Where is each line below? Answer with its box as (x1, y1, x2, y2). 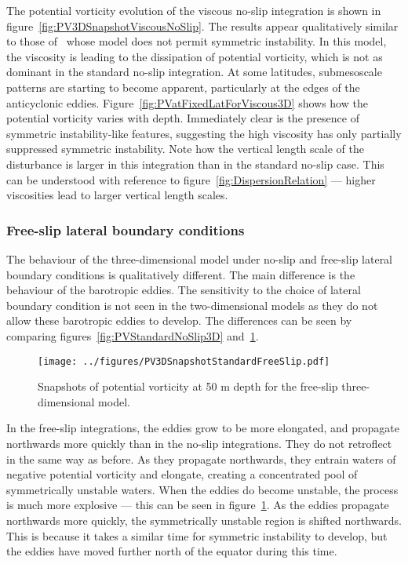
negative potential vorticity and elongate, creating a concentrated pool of (6, 466, 358, 482)
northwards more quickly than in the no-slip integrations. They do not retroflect (6, 435, 392, 451)
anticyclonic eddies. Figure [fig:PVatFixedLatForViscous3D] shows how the (6, 94, 368, 111)
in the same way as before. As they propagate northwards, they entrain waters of (6, 450, 396, 467)
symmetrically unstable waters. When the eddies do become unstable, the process (6, 481, 399, 497)
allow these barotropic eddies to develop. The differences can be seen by (6, 312, 352, 329)
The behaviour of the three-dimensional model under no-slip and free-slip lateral (6, 250, 393, 267)
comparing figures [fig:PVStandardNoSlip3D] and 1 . (6, 327, 259, 344)
